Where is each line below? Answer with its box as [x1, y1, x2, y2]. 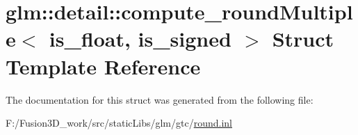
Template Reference [6, 51, 201, 80]
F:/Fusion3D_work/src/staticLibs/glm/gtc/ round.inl [6, 116, 232, 130]
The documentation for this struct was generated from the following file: [6, 92, 314, 106]
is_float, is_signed [49, 24, 231, 53]
